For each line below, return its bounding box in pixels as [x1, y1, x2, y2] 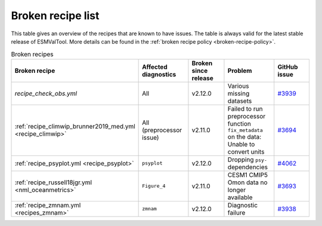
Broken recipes [11, 50, 54, 58]
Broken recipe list [11, 9, 100, 22]
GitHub [277, 63, 298, 71]
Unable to [227, 140, 255, 148]
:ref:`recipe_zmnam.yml [14, 201, 81, 209]
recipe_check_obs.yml [14, 89, 78, 97]
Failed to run [227, 105, 263, 113]
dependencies [227, 163, 268, 171]
